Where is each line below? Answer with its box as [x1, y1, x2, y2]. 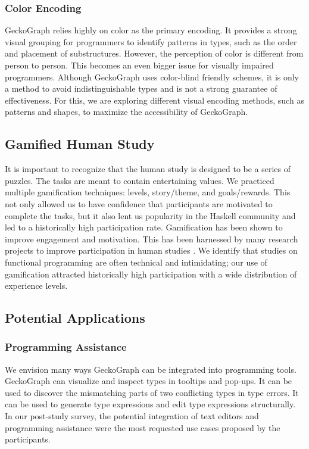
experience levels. [5, 279, 68, 292]
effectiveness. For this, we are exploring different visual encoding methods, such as [5, 93, 304, 106]
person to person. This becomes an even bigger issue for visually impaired [5, 59, 274, 71]
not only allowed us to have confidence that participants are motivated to [5, 197, 273, 210]
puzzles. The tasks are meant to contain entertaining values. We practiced [5, 174, 274, 186]
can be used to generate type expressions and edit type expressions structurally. [5, 398, 296, 410]
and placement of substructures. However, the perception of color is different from [5, 47, 304, 60]
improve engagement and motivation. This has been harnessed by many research [5, 232, 298, 245]
